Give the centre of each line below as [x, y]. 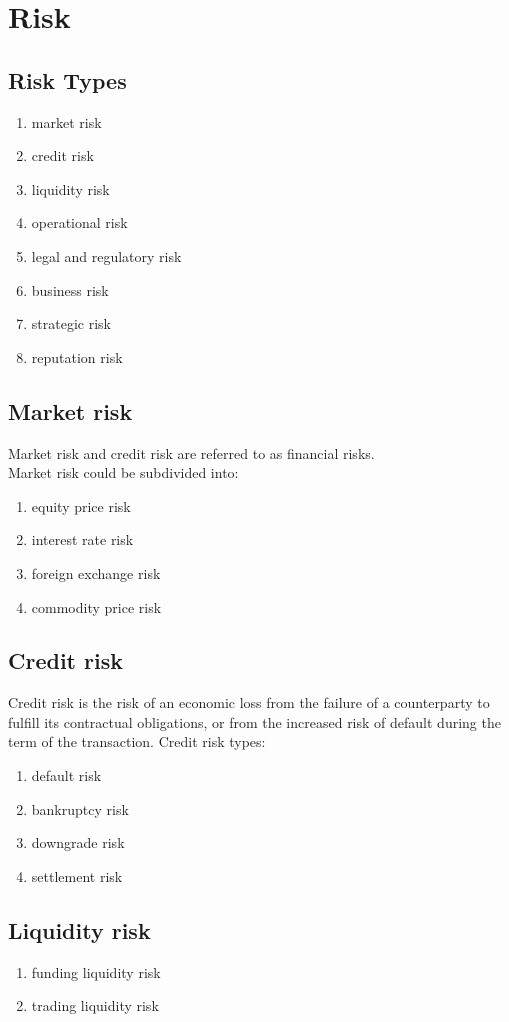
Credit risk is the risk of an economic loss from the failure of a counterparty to [249, 702]
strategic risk [71, 323]
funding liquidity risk [96, 971]
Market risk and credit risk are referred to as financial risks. [191, 452]
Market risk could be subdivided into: [123, 472]
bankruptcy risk [80, 808]
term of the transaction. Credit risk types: [137, 741]
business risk [70, 289]
